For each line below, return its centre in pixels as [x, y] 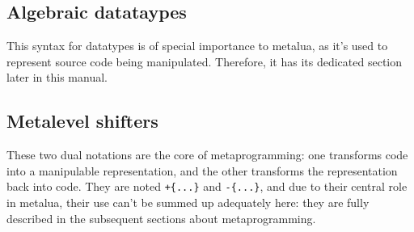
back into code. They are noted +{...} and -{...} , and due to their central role [207, 186]
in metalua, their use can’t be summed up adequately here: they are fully [188, 202]
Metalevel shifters [82, 121]
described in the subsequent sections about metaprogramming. [161, 218]
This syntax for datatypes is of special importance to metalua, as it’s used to [197, 46]
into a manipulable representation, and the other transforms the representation [202, 170]
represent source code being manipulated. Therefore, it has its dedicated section [205, 61]
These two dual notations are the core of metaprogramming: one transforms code [207, 155]
